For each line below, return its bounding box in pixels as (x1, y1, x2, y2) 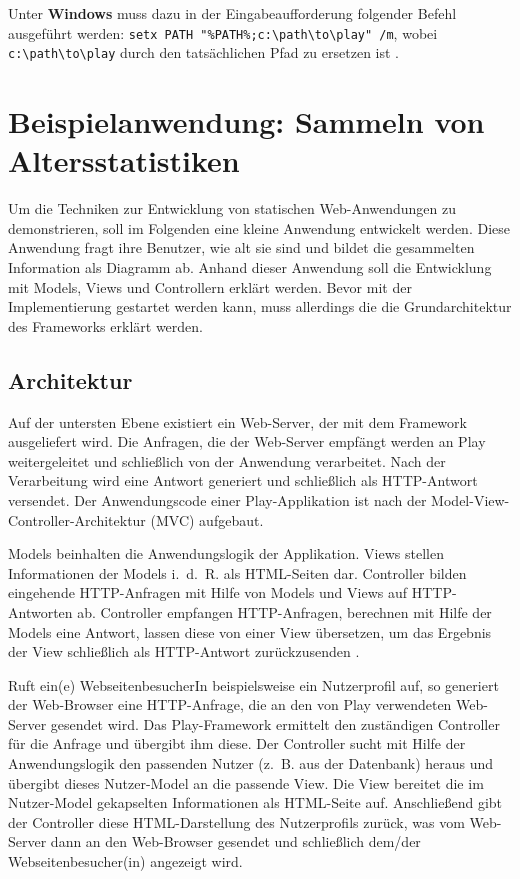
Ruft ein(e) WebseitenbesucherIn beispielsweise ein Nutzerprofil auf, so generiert (8, 674, 499, 695)
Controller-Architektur (8, 509, 146, 530)
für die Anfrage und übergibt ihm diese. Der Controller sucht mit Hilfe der (8, 733, 466, 754)
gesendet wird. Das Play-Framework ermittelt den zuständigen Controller (50, 713, 500, 734)
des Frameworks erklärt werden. (8, 315, 203, 336)
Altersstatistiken (8, 140, 240, 181)
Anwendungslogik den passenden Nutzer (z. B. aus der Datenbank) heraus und (8, 753, 494, 774)
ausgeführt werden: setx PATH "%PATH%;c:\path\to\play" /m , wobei (8, 22, 438, 43)
